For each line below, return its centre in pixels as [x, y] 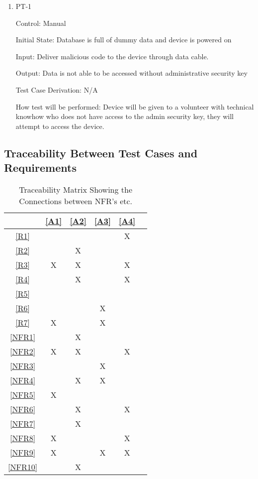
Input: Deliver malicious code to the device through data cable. [112, 56]
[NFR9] [23, 452]
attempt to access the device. [60, 126]
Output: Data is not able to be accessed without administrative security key [131, 73]
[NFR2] [23, 351]
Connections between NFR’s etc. [76, 201]
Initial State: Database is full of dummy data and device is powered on [124, 40]
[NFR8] [23, 438]
